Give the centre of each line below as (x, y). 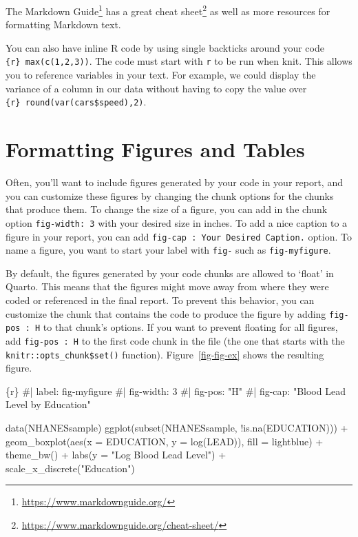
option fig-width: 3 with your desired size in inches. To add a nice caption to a (177, 222)
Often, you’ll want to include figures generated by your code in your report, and (174, 182)
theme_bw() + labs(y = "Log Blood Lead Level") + (116, 455)
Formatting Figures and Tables (155, 149)
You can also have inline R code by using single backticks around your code (165, 47)
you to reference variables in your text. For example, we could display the (161, 75)
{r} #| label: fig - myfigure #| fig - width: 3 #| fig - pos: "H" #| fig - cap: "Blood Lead (176, 391)
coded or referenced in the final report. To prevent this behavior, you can (160, 300)
